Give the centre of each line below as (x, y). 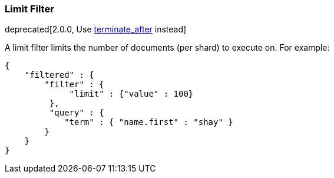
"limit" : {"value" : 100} (131, 94)
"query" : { (77, 113)
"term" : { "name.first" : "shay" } (149, 122)
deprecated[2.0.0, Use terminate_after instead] (96, 29)
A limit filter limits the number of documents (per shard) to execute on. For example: (167, 48)
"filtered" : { (59, 75)
